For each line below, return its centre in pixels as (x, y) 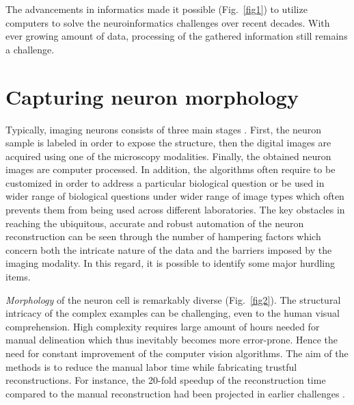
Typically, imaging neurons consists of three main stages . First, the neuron (164, 129)
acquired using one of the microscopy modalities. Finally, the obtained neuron (168, 156)
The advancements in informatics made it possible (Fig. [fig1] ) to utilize (156, 9)
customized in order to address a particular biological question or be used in (165, 182)
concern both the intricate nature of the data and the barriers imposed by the (169, 249)
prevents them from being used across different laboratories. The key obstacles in (175, 210)
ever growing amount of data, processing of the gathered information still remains (177, 36)
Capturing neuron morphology (152, 96)
